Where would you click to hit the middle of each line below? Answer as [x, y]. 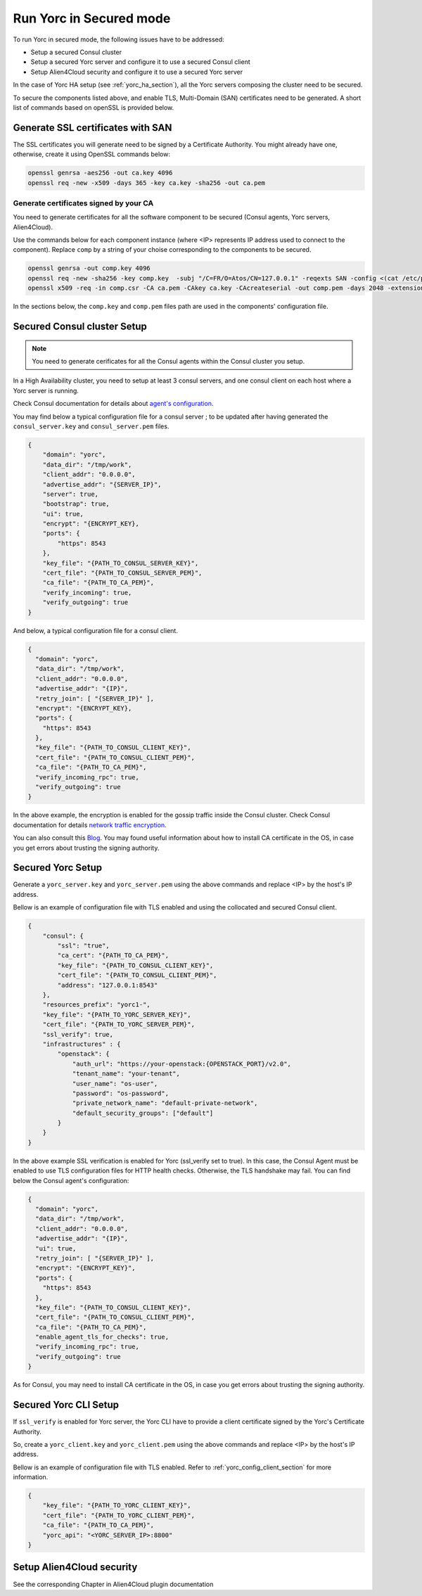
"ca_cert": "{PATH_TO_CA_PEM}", [113, 956]
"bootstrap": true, [76, 504]
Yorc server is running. [46, 390]
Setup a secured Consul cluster [76, 52]
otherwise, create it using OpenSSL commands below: [91, 154]
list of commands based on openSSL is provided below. [94, 107]
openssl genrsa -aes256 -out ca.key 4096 [100, 173]
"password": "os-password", [120, 1093]
